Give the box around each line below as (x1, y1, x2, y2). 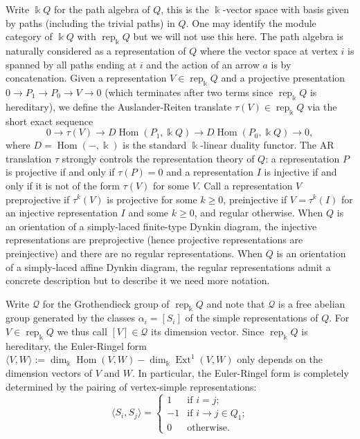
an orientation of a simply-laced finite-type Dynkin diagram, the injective (6, 218, 317, 233)
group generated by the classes (6, 310, 135, 325)
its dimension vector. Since (151, 324, 264, 339)
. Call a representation (197, 178, 293, 192)
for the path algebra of (54, 2, 150, 16)
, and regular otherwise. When (194, 205, 323, 220)
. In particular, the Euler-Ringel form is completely (132, 366, 349, 380)
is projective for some (107, 192, 197, 206)
